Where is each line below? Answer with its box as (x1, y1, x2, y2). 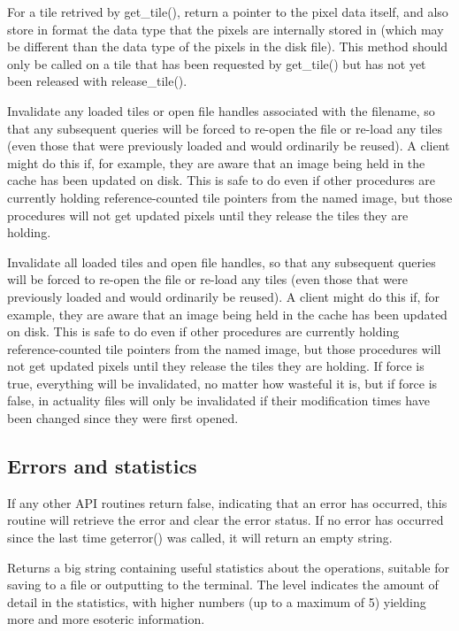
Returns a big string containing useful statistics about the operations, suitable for (7, 558, 449, 576)
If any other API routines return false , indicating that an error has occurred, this (7, 493, 448, 512)
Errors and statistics (7, 452, 197, 480)
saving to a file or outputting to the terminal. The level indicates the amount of (7, 575, 439, 594)
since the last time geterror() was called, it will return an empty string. (7, 528, 393, 547)
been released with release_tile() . (7, 72, 187, 90)
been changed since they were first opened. (7, 409, 239, 427)
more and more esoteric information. (7, 610, 205, 628)
